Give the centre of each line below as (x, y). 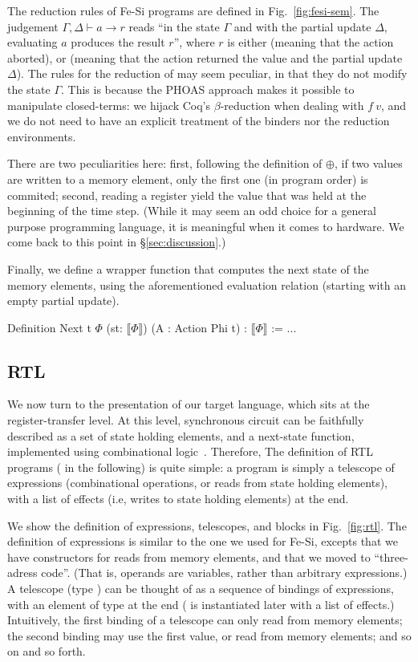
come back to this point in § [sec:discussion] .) (117, 242)
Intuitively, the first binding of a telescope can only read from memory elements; (205, 620)
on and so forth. (47, 651)
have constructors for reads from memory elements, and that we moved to (189, 556)
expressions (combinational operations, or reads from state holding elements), (198, 483)
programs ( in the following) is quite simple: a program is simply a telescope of (201, 467)
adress (22, 573)
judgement (33, 26)
